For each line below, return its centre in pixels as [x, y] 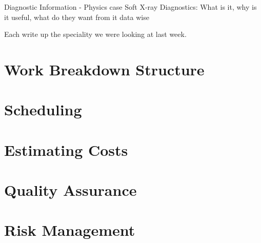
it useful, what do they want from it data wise [77, 17]
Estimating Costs [66, 149]
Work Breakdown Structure [104, 69]
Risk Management [70, 230]
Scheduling [43, 109]
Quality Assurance [71, 190]
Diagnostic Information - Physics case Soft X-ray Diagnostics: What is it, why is [130, 7]
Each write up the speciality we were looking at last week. [95, 34]
